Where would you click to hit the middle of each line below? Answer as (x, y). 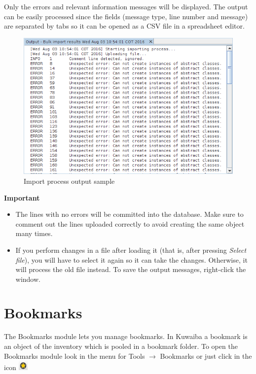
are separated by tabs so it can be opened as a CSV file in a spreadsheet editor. (124, 26)
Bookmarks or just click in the (206, 356)
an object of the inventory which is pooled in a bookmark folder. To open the (121, 346)
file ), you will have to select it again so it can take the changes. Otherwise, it (131, 259)
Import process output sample (69, 181)
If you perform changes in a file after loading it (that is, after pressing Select (131, 250)
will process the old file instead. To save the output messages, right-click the (131, 269)
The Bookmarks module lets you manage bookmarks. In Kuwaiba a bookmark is (126, 336)
